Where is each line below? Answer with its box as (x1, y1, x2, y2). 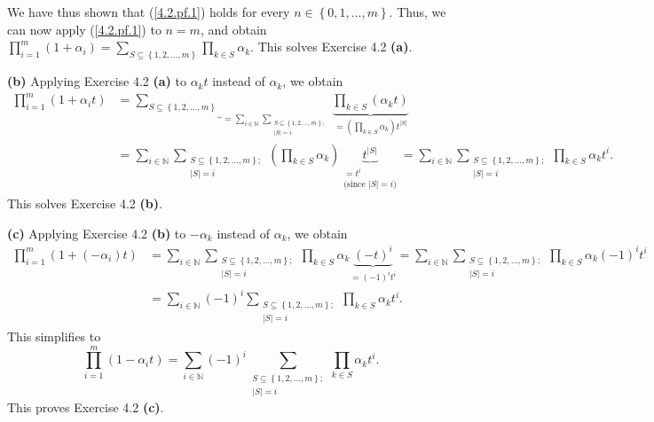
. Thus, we (389, 3, 446, 20)
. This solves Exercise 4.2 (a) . (250, 37, 413, 56)
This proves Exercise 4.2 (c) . (7, 398, 164, 417)
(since (343, 180, 366, 190)
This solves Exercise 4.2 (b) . (7, 194, 162, 213)
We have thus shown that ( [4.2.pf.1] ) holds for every (7, 3, 290, 20)
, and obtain (200, 20, 267, 38)
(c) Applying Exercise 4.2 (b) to (7, 223, 186, 242)
